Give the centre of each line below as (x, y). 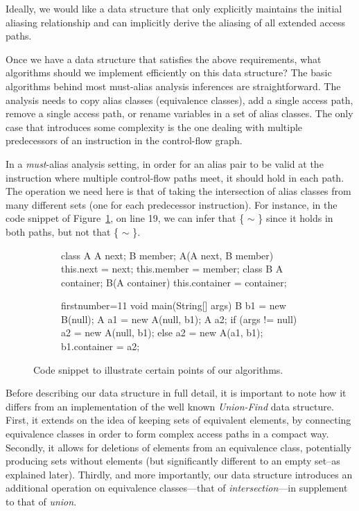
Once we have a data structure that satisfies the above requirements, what (164, 59)
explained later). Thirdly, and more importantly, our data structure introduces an (179, 474)
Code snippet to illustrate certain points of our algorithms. (158, 369)
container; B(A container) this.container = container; (174, 282)
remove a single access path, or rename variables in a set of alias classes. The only (179, 113)
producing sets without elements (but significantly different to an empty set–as (173, 461)
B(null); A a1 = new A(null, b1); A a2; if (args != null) (179, 319)
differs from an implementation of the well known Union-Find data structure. (170, 406)
